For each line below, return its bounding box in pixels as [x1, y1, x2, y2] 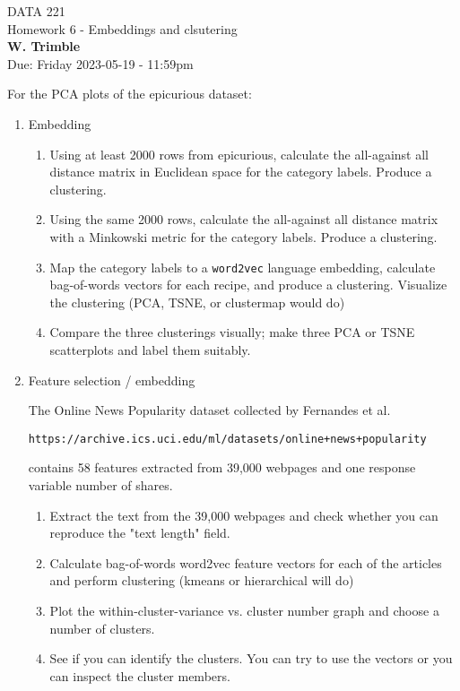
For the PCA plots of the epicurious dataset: [7, 84, 252, 103]
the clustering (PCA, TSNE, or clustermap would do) [49, 292, 345, 311]
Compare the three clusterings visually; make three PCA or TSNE [49, 323, 415, 341]
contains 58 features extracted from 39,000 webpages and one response [28, 458, 416, 477]
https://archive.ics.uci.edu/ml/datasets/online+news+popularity [28, 432, 427, 445]
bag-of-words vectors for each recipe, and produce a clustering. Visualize [49, 275, 447, 294]
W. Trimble [7, 37, 81, 56]
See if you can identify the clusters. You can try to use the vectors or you [49, 649, 453, 668]
